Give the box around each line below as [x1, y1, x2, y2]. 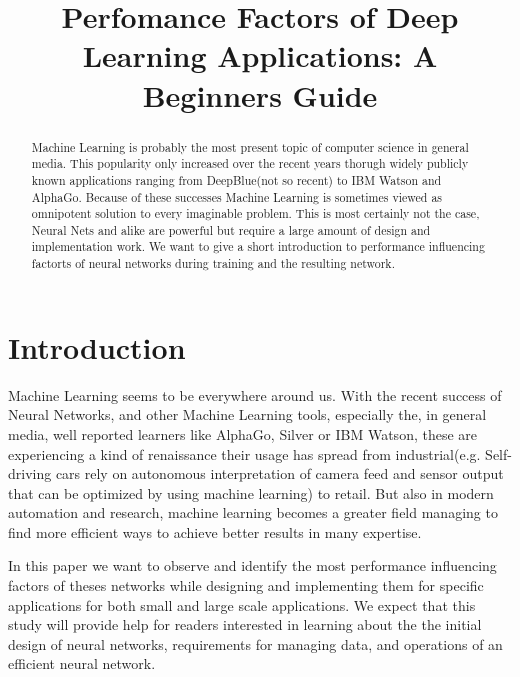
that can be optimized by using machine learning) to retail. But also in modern [8, 482, 494, 503]
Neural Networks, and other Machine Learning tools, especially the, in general [8, 404, 487, 425]
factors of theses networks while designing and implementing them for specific [8, 575, 484, 596]
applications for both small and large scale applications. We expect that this [8, 594, 476, 615]
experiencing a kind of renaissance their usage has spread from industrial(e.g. [8, 443, 481, 464]
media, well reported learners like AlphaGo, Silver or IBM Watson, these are [8, 423, 478, 444]
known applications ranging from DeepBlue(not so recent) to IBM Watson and [31, 171, 442, 188]
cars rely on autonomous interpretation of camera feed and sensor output [55, 463, 504, 484]
